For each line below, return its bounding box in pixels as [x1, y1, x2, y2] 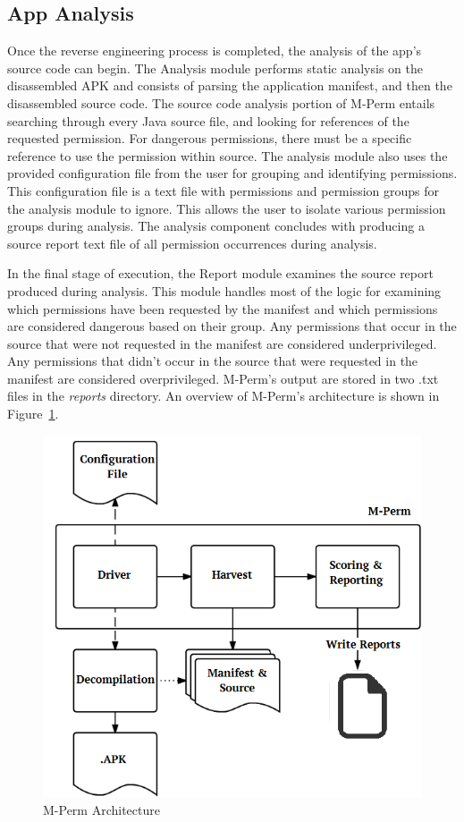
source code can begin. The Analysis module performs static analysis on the [7, 58, 423, 77]
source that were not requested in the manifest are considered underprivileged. [7, 334, 437, 352]
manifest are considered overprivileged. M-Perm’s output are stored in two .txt [7, 369, 439, 387]
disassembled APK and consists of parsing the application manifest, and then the [7, 76, 452, 95]
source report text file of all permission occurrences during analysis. [7, 233, 377, 252]
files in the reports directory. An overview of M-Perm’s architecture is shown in [7, 386, 440, 405]
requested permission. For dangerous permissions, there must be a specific [7, 129, 412, 148]
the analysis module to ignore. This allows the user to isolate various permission [7, 199, 446, 217]
